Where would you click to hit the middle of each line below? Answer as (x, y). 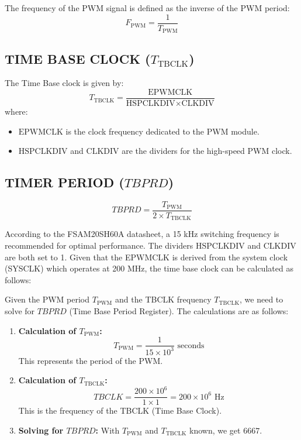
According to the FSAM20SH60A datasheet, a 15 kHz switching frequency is (142, 234)
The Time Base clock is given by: (64, 83)
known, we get (215, 430)
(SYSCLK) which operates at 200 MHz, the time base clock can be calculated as (149, 268)
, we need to (262, 299)
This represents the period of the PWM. (91, 360)
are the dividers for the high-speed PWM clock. (207, 151)
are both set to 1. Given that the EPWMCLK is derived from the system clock (146, 257)
